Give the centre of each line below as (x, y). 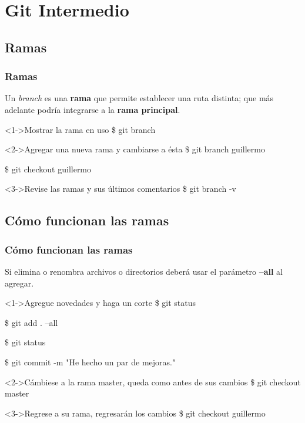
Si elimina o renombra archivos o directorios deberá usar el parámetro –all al (144, 271)
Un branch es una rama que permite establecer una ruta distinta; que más (139, 98)
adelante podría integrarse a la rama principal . (93, 109)
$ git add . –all (31, 322)
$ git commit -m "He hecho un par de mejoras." (90, 362)
